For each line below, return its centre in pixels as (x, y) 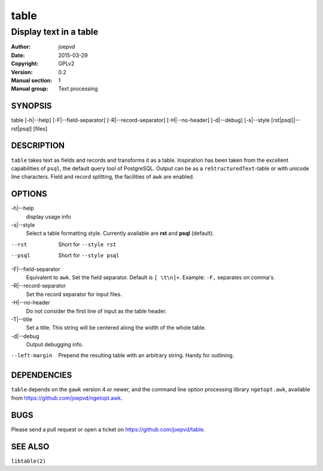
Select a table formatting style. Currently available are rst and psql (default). (120, 233)
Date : (18, 55)
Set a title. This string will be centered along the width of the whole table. (116, 328)
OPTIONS (29, 194)
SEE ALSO (30, 446)
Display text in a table (55, 32)
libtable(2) (28, 461)
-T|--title (22, 319)
